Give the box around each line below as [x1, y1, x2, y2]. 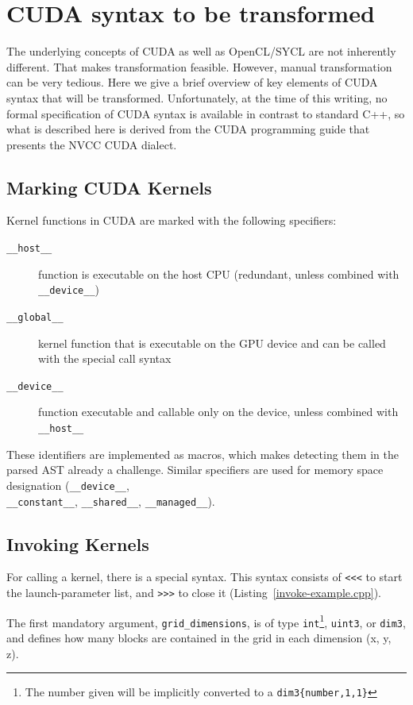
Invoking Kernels [6, 531, 149, 556]
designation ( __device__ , [6, 476, 129, 493]
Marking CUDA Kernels [6, 175, 212, 199]
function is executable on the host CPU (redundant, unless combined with [38, 265, 399, 282]
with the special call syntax [38, 350, 172, 367]
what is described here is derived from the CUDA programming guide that [6, 121, 370, 137]
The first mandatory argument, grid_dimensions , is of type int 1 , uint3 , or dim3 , [6, 611, 406, 630]
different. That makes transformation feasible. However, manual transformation [6, 58, 392, 75]
